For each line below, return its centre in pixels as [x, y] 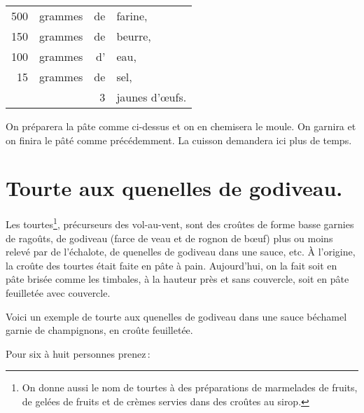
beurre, [134, 36]
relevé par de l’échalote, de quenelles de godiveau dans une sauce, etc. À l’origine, [181, 252]
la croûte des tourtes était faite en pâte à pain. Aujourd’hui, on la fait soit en [171, 265]
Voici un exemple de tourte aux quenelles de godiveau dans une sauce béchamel [176, 316]
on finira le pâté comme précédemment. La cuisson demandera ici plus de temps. [179, 140]
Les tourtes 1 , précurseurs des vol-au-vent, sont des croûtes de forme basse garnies [180, 223]
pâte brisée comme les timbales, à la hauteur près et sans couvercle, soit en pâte [177, 279]
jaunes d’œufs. [152, 97]
